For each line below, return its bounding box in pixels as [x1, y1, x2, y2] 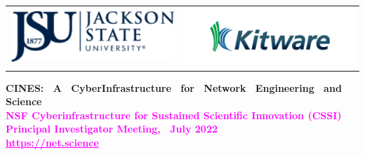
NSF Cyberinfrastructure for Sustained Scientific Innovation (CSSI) [6, 107, 342, 122]
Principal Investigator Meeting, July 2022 [6, 121, 218, 136]
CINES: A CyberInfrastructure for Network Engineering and [6, 80, 342, 95]
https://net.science [6, 135, 99, 150]
